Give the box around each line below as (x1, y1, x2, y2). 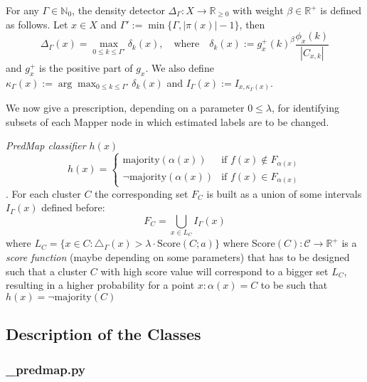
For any (6, 3, 39, 17)
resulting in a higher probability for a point (6, 277, 195, 292)
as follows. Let (6, 16, 68, 31)
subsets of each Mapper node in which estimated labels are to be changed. (6, 114, 329, 129)
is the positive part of (38, 60, 133, 75)
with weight (233, 3, 284, 17)
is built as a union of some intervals (206, 186, 362, 201)
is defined (320, 3, 361, 17)
